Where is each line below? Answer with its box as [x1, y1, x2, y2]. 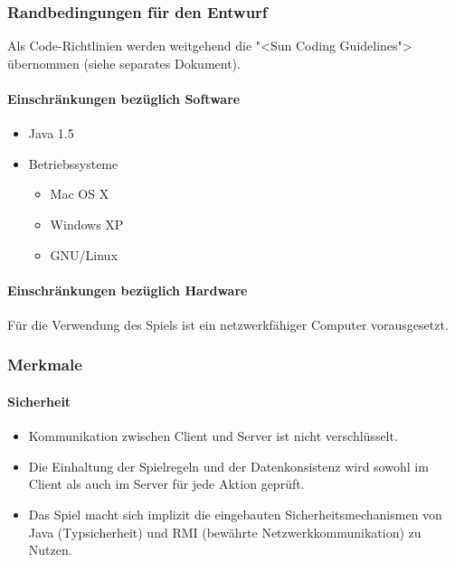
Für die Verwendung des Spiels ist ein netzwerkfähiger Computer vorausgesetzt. [7, 314, 449, 333]
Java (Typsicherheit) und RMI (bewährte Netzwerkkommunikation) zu [28, 522, 422, 541]
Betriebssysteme [28, 154, 118, 173]
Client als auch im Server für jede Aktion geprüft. [28, 474, 305, 493]
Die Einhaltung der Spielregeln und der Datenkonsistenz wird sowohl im [28, 456, 429, 475]
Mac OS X [50, 184, 109, 203]
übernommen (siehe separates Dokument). [7, 53, 241, 72]
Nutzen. [28, 540, 72, 559]
